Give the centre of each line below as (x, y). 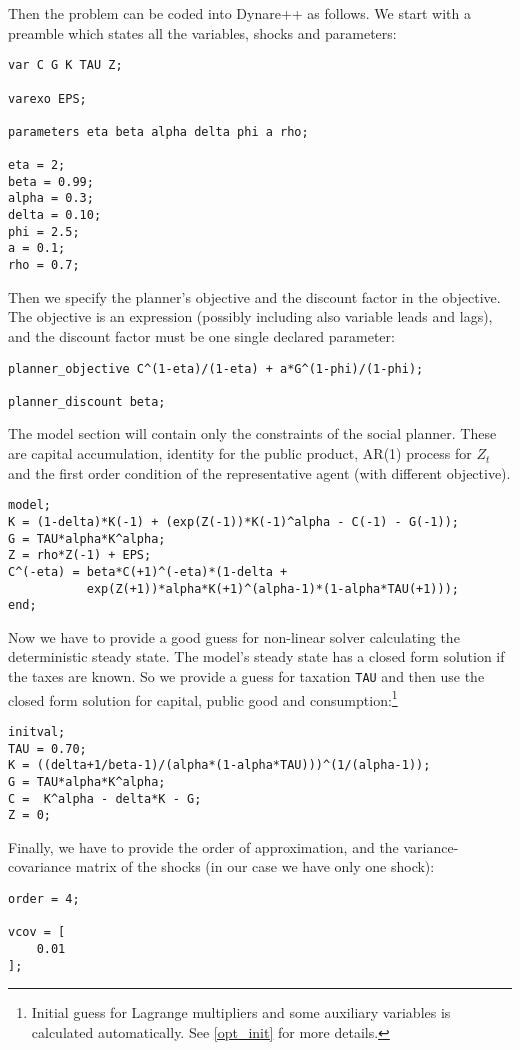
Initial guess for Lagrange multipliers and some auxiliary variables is (241, 1012)
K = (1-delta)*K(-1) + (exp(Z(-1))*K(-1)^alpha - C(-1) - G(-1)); (234, 521)
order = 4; (44, 899)
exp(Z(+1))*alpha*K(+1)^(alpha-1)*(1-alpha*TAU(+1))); (273, 588)
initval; (37, 731)
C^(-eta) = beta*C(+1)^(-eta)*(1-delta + (148, 571)
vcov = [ (37, 932)
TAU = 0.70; (47, 748)
